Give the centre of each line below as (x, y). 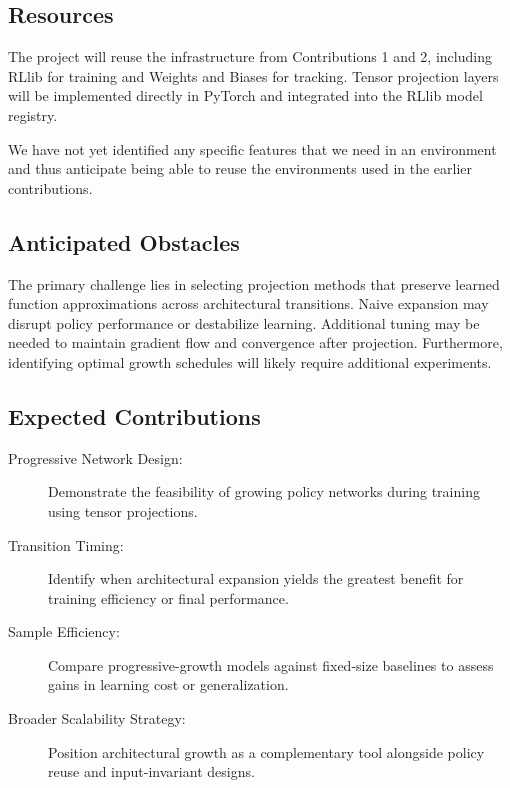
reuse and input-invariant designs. (151, 771)
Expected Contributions (134, 415)
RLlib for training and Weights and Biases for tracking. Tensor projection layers (253, 75)
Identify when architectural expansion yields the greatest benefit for (256, 578)
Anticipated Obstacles (124, 241)
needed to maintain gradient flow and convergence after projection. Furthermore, (255, 342)
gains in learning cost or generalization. (168, 684)
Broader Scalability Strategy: (97, 718)
